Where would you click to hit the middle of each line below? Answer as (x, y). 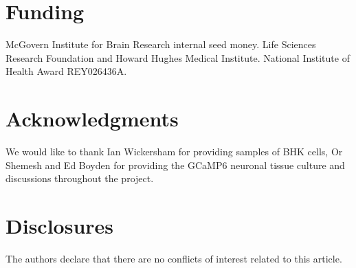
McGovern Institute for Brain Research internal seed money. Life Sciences (161, 44)
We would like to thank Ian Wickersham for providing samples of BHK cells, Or (174, 152)
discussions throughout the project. (80, 178)
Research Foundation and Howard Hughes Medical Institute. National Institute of (178, 57)
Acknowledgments (92, 119)
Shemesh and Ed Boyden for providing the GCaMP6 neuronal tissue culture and (175, 165)
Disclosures (60, 225)
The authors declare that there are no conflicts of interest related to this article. (174, 258)
